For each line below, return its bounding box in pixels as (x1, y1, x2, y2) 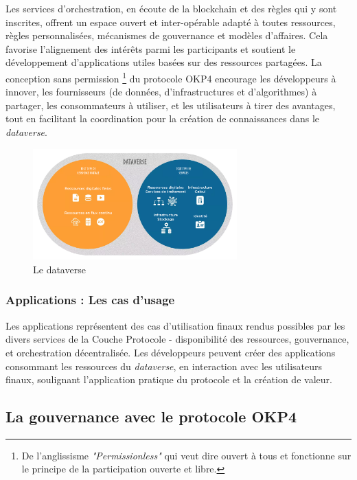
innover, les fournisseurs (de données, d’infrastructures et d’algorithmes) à (5, 84, 317, 99)
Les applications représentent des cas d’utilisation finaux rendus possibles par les (5, 318, 345, 332)
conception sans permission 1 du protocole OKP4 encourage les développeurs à (5, 69, 336, 85)
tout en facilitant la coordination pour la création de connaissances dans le (5, 111, 320, 126)
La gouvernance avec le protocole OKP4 (5, 406, 297, 427)
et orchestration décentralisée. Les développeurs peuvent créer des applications (5, 345, 336, 359)
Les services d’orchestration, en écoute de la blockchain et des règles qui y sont (5, 1, 337, 15)
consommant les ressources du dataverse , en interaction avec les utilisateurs (5, 358, 323, 373)
